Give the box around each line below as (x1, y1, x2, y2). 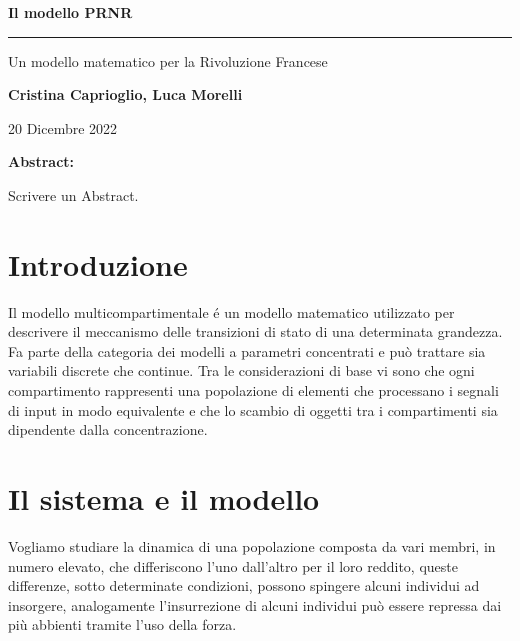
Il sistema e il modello (8, 478, 320, 519)
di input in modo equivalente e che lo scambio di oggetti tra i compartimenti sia (8, 399, 498, 420)
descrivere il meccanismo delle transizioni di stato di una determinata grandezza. (8, 321, 503, 342)
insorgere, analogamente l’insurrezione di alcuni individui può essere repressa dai (8, 594, 502, 615)
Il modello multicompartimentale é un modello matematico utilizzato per (8, 301, 455, 322)
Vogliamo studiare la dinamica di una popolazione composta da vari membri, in (8, 535, 496, 556)
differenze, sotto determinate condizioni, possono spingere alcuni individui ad (8, 575, 480, 596)
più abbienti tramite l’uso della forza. (8, 614, 237, 635)
